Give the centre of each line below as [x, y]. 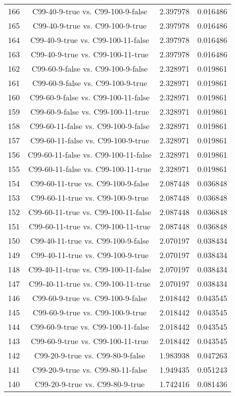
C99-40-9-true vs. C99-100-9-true [90, 25]
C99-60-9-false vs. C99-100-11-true [90, 111]
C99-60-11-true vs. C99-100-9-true [90, 198]
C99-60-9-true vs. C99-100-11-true [90, 341]
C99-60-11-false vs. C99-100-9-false [90, 126]
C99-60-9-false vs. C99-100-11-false [90, 97]
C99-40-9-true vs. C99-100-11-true [90, 54]
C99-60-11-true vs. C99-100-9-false [90, 183]
